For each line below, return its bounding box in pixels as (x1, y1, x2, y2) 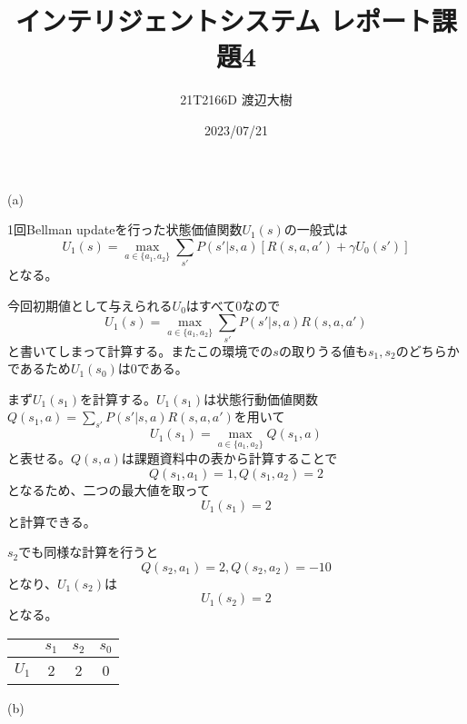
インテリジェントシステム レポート (15, 2, 432, 39)
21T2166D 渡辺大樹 (180, 90, 293, 109)
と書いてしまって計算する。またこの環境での (7, 341, 273, 360)
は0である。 (117, 359, 188, 378)
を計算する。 (79, 389, 156, 408)
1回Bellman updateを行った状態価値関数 (7, 220, 243, 239)
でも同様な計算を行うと (18, 542, 159, 561)
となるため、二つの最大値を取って (7, 480, 210, 499)
